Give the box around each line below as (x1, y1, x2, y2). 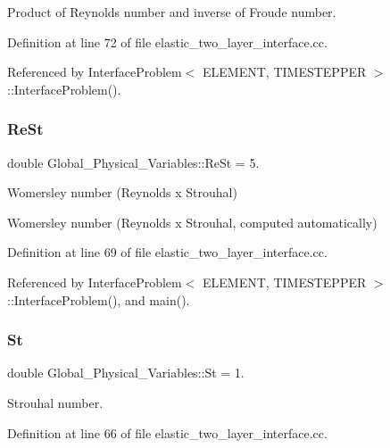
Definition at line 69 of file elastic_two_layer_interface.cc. (7, 243, 328, 261)
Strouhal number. (7, 393, 104, 411)
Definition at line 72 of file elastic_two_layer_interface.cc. (7, 32, 328, 51)
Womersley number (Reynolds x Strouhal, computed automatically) (7, 212, 378, 231)
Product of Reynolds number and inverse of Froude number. (7, 3, 336, 21)
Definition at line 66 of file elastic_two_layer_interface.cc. (7, 423, 328, 442)
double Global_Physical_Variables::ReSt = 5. (7, 153, 260, 171)
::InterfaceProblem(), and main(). (7, 290, 190, 309)
